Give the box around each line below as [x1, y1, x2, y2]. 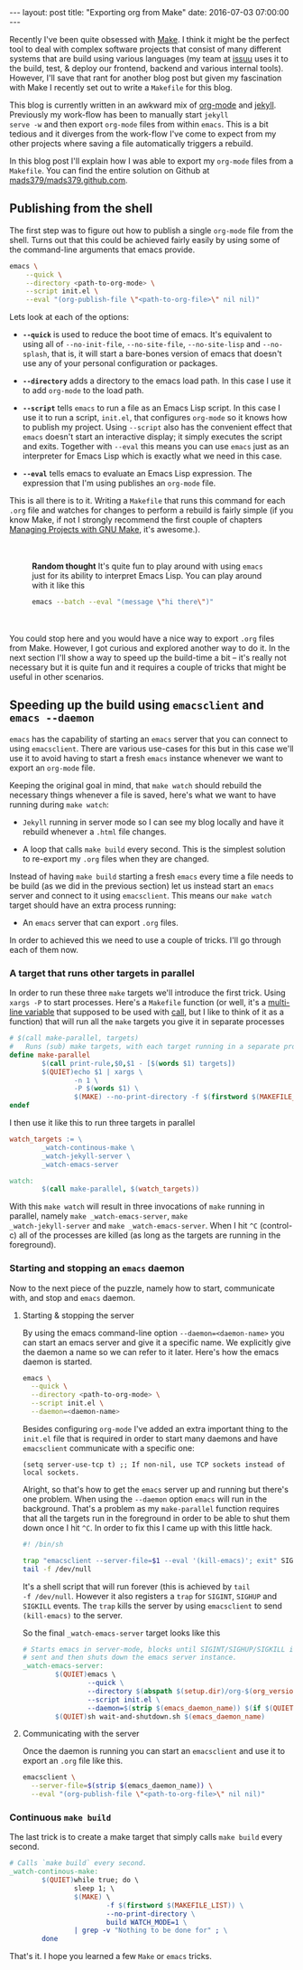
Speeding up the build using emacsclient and [9, 698, 264, 713]
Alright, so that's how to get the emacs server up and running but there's [22, 1484, 289, 1494]
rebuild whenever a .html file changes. [22, 825, 167, 837]
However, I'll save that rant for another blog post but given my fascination [9, 72, 282, 83]
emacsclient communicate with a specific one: [22, 1442, 196, 1453]
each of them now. [9, 944, 78, 955]
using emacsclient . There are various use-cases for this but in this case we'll [9, 743, 294, 754]
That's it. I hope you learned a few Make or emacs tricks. [9, 1951, 212, 1962]
